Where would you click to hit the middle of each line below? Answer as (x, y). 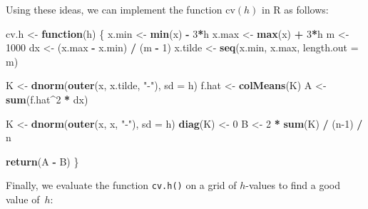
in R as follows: (295, 9)
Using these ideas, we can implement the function (114, 9)
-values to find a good (293, 185)
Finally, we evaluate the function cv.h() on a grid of (121, 185)
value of (23, 199)
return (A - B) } (42, 161)
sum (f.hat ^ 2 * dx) (47, 99)
